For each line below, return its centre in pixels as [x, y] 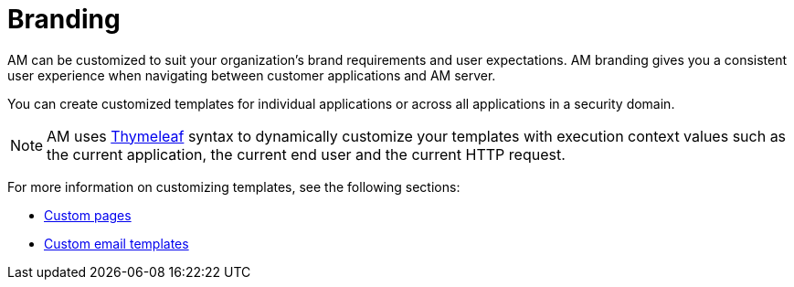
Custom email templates [116, 243]
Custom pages [88, 215]
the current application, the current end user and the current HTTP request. [306, 154]
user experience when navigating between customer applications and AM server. [252, 75]
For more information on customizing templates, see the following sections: [234, 186]
